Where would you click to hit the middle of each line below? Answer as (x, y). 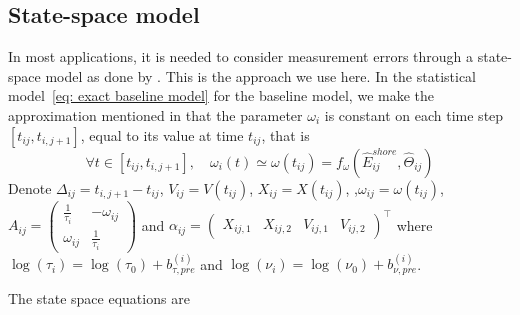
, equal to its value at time (162, 134)
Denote (30, 187)
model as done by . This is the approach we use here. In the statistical (260, 75)
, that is (285, 134)
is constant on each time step (414, 114)
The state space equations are (99, 297)
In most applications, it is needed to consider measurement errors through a (241, 56)
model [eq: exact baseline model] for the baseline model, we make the (221, 95)
